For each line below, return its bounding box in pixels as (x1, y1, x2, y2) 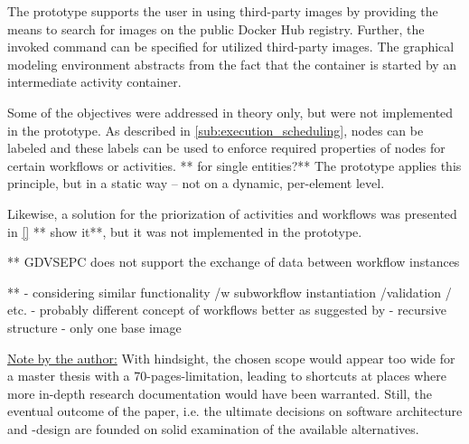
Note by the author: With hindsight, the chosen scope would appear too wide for (7, 348, 455, 367)
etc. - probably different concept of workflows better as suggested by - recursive (7, 300, 446, 319)
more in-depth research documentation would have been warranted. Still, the (7, 383, 433, 402)
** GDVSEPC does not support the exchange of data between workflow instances (7, 252, 460, 271)
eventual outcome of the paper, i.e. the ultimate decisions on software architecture (7, 401, 463, 420)
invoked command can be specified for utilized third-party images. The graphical (7, 37, 455, 56)
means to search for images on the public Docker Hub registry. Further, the (7, 19, 425, 38)
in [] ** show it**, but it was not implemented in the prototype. (7, 222, 362, 241)
